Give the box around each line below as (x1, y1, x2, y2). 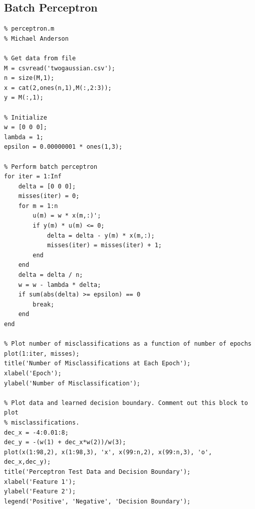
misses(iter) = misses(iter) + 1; (47, 242, 162, 249)
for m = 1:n (18, 202, 58, 210)
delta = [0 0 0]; (18, 182, 76, 190)
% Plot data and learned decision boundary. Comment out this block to (4, 399, 248, 406)
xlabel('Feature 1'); (4, 478, 76, 485)
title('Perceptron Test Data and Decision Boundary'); (4, 468, 191, 475)
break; (33, 300, 55, 308)
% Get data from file (4, 54, 76, 62)
